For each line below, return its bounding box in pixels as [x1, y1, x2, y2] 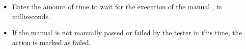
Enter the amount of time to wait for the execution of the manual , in [12, 1, 222, 11]
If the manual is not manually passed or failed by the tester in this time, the [12, 27, 242, 38]
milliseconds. [12, 11, 50, 21]
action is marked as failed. [12, 37, 91, 47]
